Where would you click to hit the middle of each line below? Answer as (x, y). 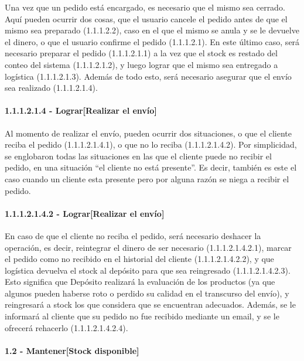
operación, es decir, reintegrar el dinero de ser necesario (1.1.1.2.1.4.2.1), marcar (148, 247)
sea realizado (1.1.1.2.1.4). (51, 88)
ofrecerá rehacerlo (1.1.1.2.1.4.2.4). (66, 327)
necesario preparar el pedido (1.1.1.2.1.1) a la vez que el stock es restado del (141, 53)
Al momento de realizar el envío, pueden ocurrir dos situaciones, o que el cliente (148, 133)
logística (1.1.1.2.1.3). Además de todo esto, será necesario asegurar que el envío (148, 76)
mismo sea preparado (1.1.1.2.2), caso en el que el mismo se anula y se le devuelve (152, 30)
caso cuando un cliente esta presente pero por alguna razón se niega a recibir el (147, 178)
